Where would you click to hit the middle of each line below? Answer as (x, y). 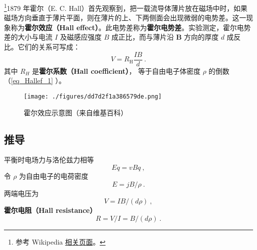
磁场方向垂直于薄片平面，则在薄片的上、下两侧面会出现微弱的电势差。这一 (125, 18)
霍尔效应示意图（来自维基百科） (76, 112)
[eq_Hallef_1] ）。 (38, 80)
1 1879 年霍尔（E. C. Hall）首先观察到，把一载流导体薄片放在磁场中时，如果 (126, 7)
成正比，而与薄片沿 (143, 37)
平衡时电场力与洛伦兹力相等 (49, 160)
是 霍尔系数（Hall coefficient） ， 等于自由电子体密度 (116, 71)
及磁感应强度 (81, 37)
